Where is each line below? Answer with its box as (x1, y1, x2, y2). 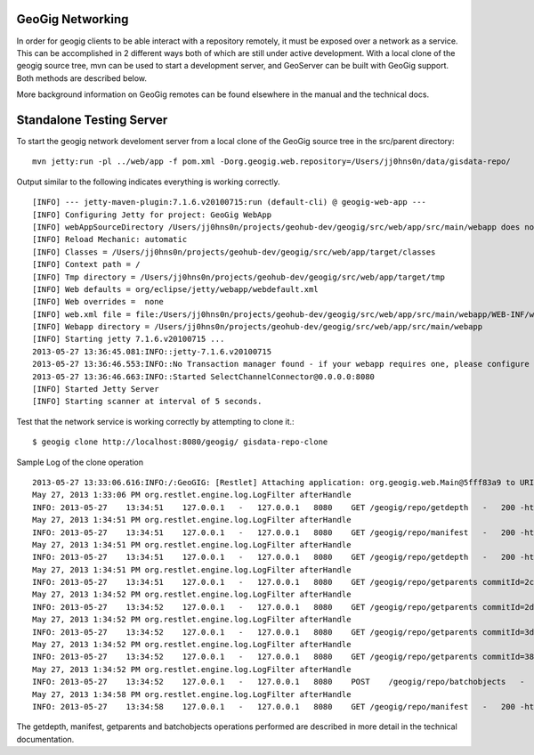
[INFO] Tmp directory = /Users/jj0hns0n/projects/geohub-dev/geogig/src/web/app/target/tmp (32, 272, 445, 282)
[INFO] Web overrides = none (32, 296, 165, 307)
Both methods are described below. (16, 72, 147, 84)
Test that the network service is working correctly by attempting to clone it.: (16, 416, 295, 426)
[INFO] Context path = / (32, 259, 141, 270)
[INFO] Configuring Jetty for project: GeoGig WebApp (32, 209, 271, 220)
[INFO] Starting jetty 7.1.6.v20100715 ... (32, 334, 225, 345)
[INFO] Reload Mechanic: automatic (32, 234, 188, 245)
